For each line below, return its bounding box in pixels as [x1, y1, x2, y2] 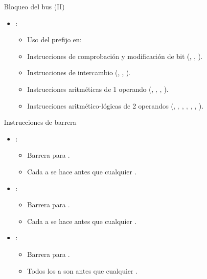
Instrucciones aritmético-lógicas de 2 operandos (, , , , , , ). [27, 100, 204, 111]
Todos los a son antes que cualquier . [27, 265, 138, 276]
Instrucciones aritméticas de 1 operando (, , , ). [27, 84, 169, 94]
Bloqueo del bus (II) [4, 1, 65, 11]
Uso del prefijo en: [27, 34, 82, 45]
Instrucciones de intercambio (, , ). [27, 67, 131, 78]
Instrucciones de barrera [4, 117, 76, 127]
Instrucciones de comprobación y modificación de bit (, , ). [27, 51, 203, 61]
